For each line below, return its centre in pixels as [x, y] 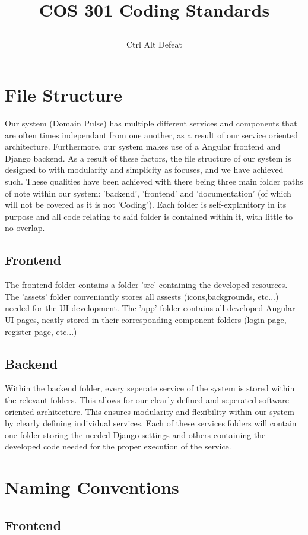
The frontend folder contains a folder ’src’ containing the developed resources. [146, 285]
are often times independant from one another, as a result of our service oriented [152, 134]
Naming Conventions [92, 487]
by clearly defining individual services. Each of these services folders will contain [151, 423]
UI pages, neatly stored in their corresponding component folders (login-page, [146, 320]
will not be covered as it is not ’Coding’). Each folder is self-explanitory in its [146, 205]
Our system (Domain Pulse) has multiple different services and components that [151, 123]
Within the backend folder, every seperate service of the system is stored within [150, 388]
